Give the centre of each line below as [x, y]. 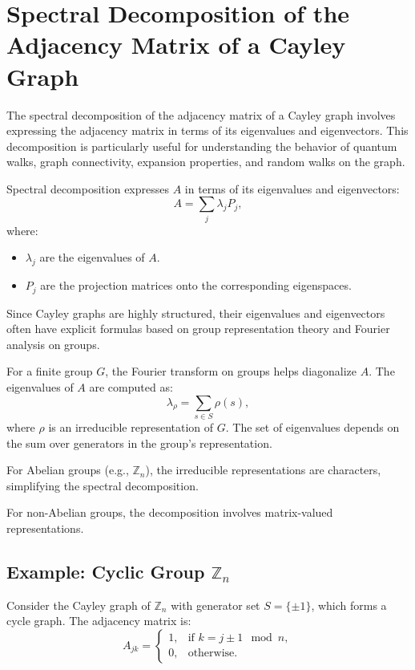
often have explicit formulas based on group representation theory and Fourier [198, 329]
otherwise [211, 654]
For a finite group [50, 371]
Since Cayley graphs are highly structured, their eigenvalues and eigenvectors [196, 313]
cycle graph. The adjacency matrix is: [99, 621]
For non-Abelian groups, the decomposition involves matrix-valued [170, 512]
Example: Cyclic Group [106, 571]
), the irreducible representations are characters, [263, 470]
